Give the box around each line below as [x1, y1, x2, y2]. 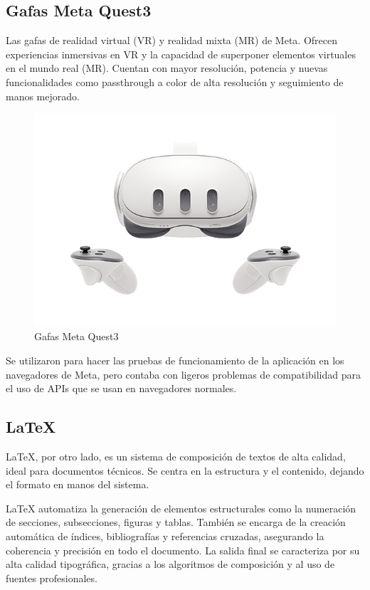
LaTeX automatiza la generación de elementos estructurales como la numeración [6, 500, 356, 515]
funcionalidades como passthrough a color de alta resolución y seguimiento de [6, 74, 344, 89]
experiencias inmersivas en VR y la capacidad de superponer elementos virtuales [6, 46, 356, 61]
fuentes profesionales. [6, 570, 97, 585]
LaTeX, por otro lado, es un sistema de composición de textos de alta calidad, [6, 449, 346, 464]
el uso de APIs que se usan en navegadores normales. [6, 381, 237, 396]
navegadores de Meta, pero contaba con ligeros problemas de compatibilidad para [6, 367, 361, 381]
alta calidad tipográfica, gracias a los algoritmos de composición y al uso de [6, 557, 335, 571]
